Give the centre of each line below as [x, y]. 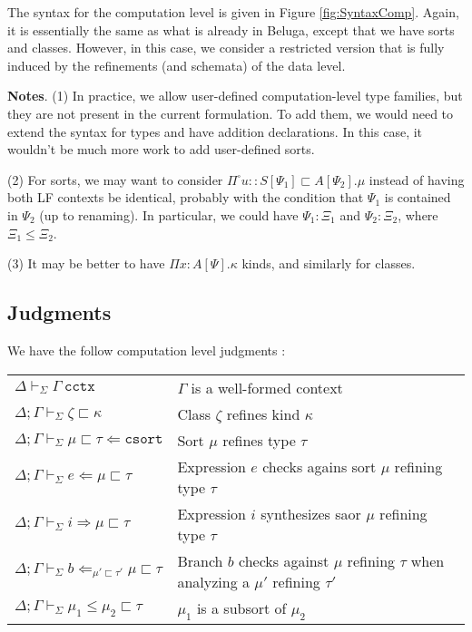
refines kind [263, 413]
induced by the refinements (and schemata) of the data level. [177, 65]
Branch [200, 560]
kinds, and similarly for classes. [329, 263]
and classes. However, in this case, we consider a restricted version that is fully [226, 48]
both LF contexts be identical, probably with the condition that [186, 197]
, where [418, 214]
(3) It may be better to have [86, 263]
